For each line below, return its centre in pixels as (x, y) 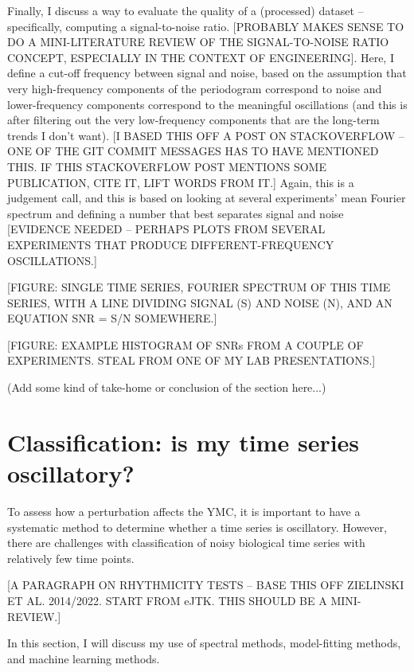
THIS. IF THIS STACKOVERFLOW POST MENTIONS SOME (167, 166)
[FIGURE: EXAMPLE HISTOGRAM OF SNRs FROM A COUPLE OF (186, 344)
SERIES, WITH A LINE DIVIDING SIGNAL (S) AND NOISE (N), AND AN (200, 302)
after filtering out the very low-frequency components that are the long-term (193, 120)
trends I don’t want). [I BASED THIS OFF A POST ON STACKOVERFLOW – (206, 135)
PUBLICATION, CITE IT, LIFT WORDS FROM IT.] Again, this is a (181, 182)
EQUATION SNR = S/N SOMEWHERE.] (112, 318)
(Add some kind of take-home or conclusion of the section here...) (167, 387)
